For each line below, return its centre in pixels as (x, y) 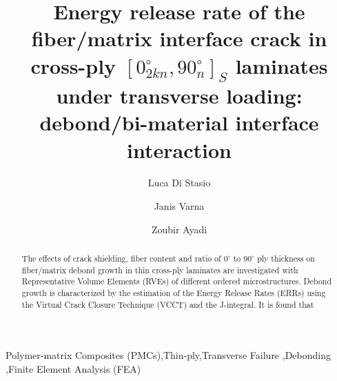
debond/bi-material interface (179, 123)
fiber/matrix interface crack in (179, 38)
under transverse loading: (179, 96)
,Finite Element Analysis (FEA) (73, 368)
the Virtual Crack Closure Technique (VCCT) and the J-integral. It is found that (168, 304)
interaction (179, 149)
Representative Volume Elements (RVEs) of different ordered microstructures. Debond (177, 281)
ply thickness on (286, 258)
